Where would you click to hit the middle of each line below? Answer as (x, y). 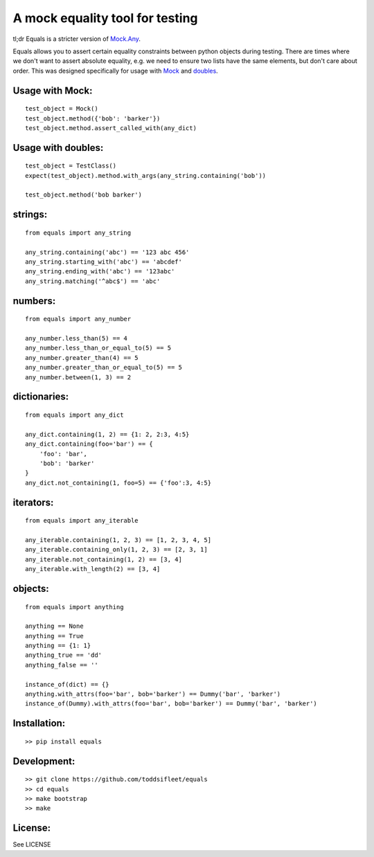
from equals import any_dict (74, 415)
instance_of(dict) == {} (67, 684)
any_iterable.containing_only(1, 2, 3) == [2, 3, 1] (116, 550)
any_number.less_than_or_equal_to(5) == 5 (98, 348)
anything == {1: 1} (58, 646)
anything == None (54, 626)
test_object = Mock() (62, 109)
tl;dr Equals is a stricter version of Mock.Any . (77, 39)
